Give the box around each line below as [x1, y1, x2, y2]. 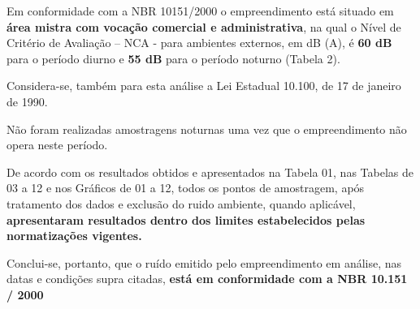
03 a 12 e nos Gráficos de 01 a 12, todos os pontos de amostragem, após [6, 179, 365, 196]
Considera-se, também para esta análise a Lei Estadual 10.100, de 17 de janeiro [6, 77, 401, 94]
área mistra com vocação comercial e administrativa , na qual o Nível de [6, 18, 401, 35]
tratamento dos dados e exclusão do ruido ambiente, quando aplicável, [6, 195, 356, 212]
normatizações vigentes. [6, 227, 142, 244]
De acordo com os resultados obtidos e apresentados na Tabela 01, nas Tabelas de [6, 163, 414, 180]
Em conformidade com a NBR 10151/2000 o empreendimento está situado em [6, 2, 394, 19]
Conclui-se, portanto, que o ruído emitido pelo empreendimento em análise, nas [6, 254, 402, 271]
